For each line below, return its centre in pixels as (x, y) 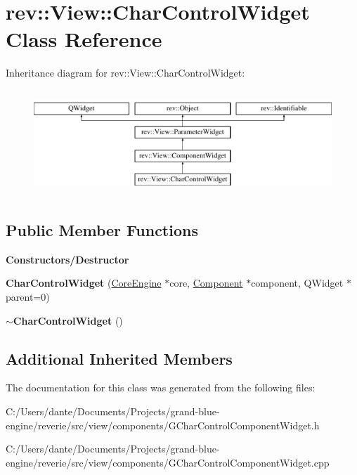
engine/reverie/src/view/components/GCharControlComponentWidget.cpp (168, 462)
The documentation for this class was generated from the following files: (161, 388)
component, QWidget (297, 283)
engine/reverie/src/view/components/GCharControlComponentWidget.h (163, 425)
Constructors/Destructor (67, 259)
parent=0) (28, 297)
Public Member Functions (102, 230)
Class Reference (84, 39)
